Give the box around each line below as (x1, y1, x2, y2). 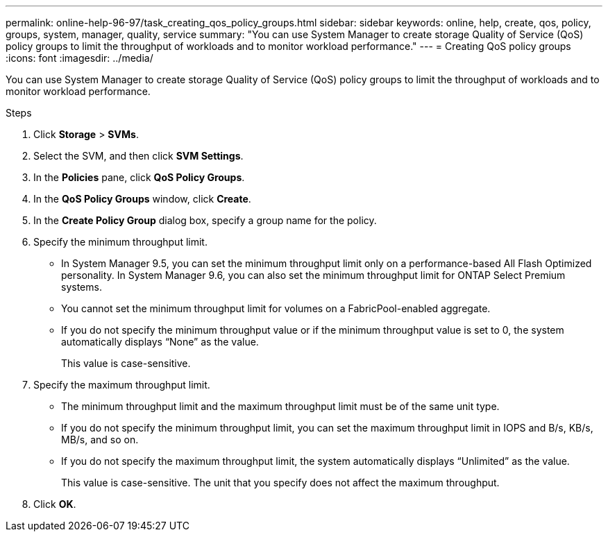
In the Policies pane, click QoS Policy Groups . (33, 171, 245, 183)
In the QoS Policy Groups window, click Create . (33, 193, 251, 205)
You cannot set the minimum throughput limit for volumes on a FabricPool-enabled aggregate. (61, 302, 491, 314)
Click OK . (33, 498, 76, 510)
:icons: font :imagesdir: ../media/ (6, 52, 153, 64)
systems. (61, 281, 102, 293)
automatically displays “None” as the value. (61, 336, 259, 348)
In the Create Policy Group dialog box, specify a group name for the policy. (33, 214, 377, 226)
